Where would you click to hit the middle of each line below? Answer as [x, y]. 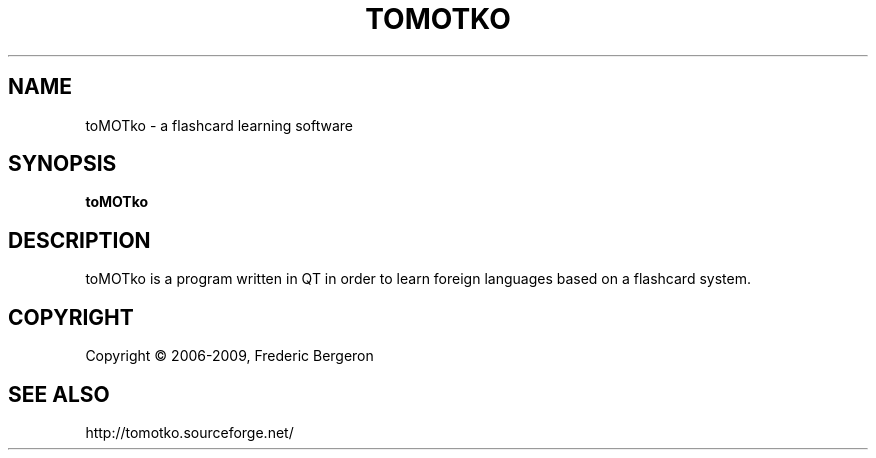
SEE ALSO [59, 394]
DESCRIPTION [79, 240]
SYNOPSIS [62, 164]
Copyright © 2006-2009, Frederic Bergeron [229, 356]
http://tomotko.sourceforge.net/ [189, 432]
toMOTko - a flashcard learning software [219, 125]
